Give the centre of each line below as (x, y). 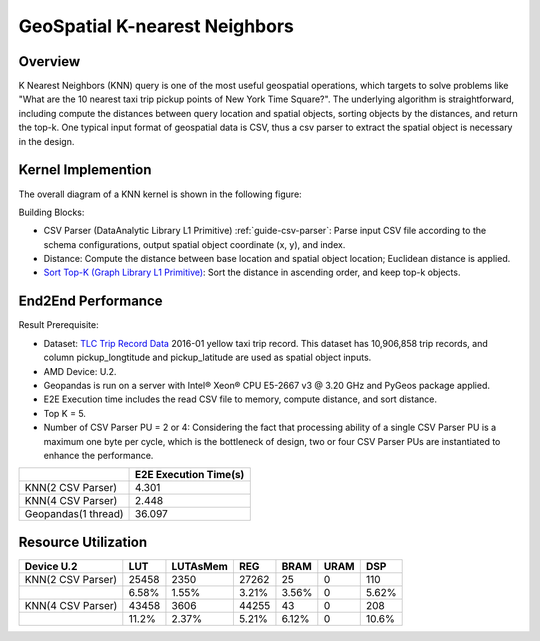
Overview (49, 61)
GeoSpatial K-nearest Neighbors (156, 26)
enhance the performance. (98, 455)
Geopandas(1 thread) (74, 514)
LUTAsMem (200, 566)
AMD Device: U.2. (80, 371)
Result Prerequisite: (58, 325)
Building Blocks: (51, 212)
